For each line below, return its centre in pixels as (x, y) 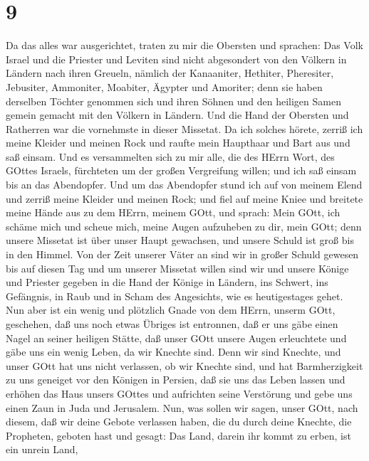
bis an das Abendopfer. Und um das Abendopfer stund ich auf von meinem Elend (184, 185)
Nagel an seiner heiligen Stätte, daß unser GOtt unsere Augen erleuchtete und (176, 338)
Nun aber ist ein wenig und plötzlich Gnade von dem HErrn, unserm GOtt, (171, 310)
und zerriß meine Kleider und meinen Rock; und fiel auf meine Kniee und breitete (184, 198)
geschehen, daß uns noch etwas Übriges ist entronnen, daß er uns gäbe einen (172, 324)
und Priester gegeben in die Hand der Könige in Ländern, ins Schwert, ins (167, 282)
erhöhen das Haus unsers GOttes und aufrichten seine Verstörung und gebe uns (179, 393)
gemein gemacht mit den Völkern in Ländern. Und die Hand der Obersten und (177, 115)
